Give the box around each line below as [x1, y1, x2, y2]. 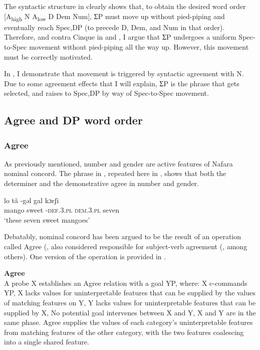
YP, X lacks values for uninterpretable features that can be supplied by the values [4, 287, 256, 298]
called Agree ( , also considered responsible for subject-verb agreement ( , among [4, 241, 247, 252]
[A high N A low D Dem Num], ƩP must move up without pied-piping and [4, 11, 225, 23]
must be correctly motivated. [4, 51, 93, 62]
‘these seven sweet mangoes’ [4, 214, 90, 225]
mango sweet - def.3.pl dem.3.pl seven [4, 205, 119, 215]
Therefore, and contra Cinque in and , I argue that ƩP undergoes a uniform [4, 32, 236, 42]
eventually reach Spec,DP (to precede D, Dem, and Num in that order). [4, 22, 225, 32]
